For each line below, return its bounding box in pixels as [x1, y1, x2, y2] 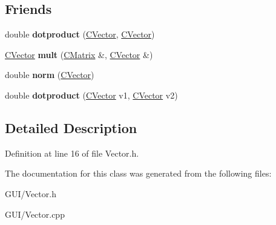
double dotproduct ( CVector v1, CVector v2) [5, 88, 178, 101]
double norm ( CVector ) [5, 68, 94, 81]
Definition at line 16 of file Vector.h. [5, 146, 139, 159]
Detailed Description [5, 118, 137, 137]
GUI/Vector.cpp [5, 207, 65, 220]
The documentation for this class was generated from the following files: [5, 167, 272, 180]
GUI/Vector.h [5, 187, 56, 200]
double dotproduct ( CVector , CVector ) [5, 28, 155, 41]
